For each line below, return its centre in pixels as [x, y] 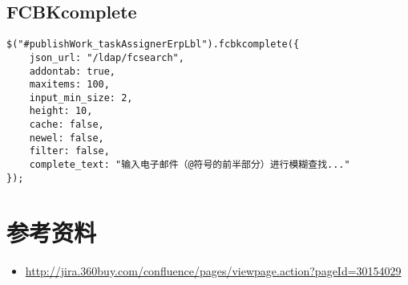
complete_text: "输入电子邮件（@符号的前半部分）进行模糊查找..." [190, 165]
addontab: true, [73, 71]
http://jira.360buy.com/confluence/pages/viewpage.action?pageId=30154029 [213, 270]
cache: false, [67, 125]
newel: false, [67, 138]
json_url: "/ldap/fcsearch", [107, 57]
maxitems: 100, [69, 85]
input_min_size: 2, [81, 98]
